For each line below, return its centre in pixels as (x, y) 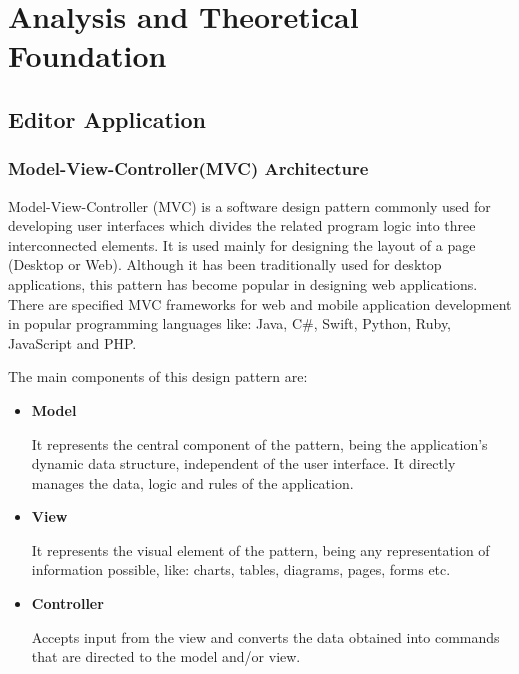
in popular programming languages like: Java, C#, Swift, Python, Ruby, (230, 323)
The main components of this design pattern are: (158, 376)
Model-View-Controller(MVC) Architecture (188, 168)
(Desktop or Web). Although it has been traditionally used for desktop (225, 264)
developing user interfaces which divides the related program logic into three (242, 225)
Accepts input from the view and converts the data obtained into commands (265, 636)
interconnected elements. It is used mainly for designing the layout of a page (242, 244)
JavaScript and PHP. (72, 342)
